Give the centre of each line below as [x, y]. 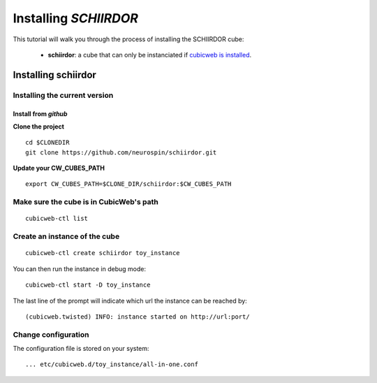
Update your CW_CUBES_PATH [59, 168]
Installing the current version [63, 95]
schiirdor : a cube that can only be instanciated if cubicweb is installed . [150, 55]
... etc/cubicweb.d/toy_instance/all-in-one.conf [112, 364]
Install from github [40, 114]
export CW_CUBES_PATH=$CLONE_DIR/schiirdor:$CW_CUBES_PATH [128, 184]
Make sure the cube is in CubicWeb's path [86, 202]
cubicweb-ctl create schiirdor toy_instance [103, 253]
